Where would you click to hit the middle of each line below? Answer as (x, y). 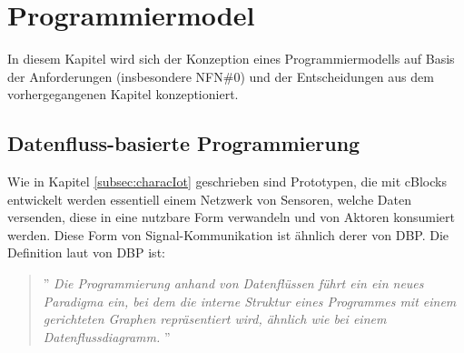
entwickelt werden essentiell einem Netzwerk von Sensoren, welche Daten (209, 199)
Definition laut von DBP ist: (86, 252)
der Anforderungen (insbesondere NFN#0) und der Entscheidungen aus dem (221, 76)
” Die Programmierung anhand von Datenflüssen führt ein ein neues (233, 283)
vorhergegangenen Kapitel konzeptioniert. (123, 94)
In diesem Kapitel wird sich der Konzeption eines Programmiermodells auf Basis (231, 59)
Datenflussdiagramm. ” (107, 336)
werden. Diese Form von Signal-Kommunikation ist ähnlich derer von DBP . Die (228, 234)
